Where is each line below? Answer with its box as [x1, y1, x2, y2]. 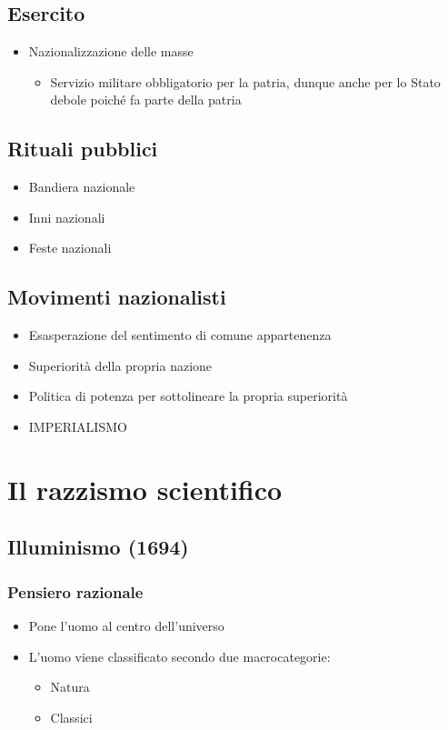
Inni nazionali [28, 207, 105, 226]
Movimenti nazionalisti [7, 283, 226, 311]
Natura [50, 677, 90, 696]
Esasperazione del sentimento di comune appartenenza [28, 325, 332, 345]
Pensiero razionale [7, 580, 144, 603]
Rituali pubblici [7, 135, 158, 163]
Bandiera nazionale [28, 177, 135, 196]
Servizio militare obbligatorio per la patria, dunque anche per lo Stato [50, 72, 441, 91]
